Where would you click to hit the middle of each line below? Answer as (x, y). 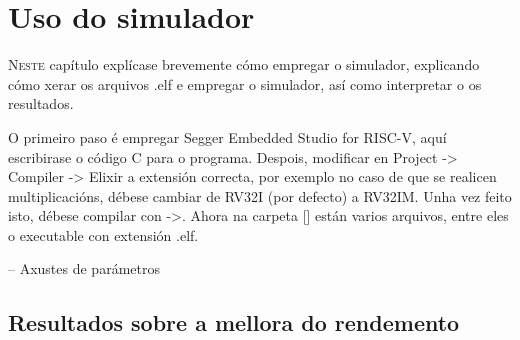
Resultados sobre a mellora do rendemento (234, 322)
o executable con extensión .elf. (103, 234)
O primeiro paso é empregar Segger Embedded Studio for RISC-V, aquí (227, 136)
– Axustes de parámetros (84, 268)
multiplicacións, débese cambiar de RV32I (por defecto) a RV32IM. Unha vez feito (260, 195)
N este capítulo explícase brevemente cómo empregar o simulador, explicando (244, 64)
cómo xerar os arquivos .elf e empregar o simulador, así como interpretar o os (245, 83)
